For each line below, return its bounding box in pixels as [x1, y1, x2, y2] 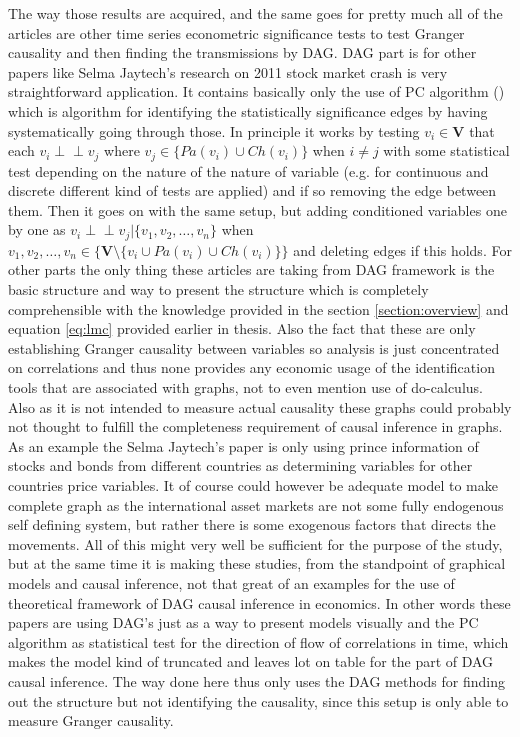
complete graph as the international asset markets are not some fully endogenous [8, 494, 504, 515]
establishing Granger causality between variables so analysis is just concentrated [8, 337, 500, 358]
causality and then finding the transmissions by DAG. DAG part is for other [8, 42, 477, 63]
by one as [8, 219, 66, 240]
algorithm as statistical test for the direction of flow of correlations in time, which [8, 631, 509, 652]
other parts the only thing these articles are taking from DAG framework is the [8, 259, 495, 280]
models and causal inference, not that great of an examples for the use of [8, 572, 455, 593]
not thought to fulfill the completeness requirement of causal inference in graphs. [8, 416, 503, 437]
